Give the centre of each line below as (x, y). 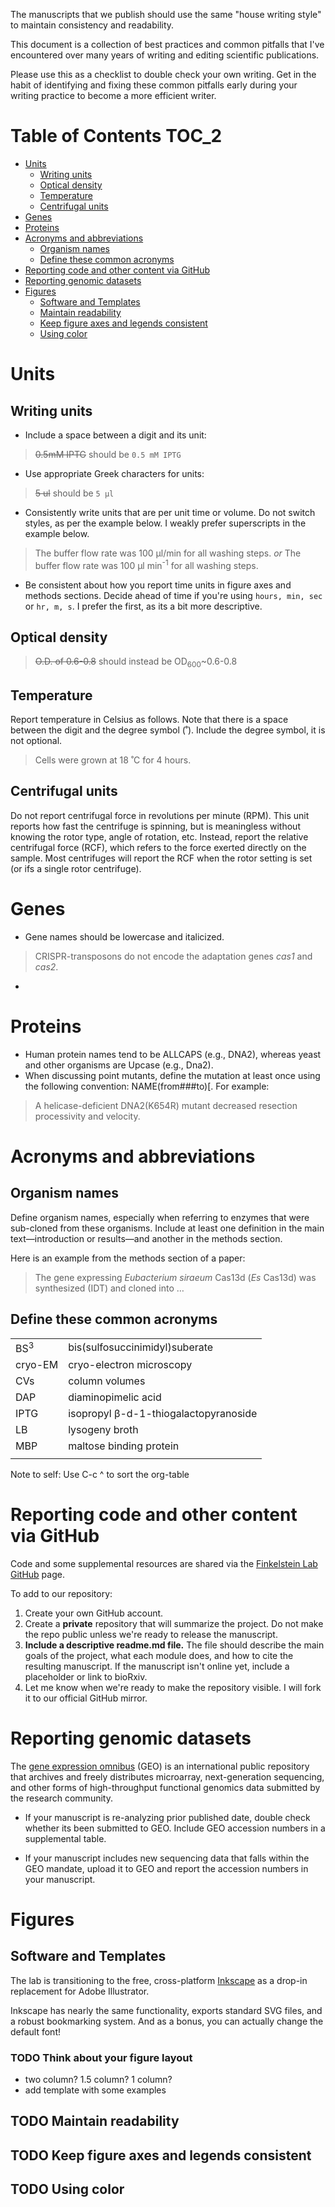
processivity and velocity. (87, 1116)
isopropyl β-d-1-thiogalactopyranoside (163, 1413)
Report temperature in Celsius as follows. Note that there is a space (149, 720)
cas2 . (46, 966)
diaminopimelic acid (115, 1397)
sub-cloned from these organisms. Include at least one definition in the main (167, 1228)
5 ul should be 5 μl (74, 493)
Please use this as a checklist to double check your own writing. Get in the (163, 74)
